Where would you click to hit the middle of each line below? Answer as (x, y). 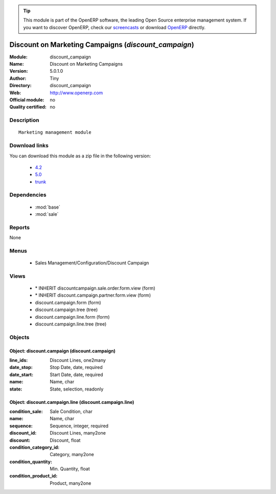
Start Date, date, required (76, 375)
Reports (20, 227)
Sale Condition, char (71, 411)
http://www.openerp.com (76, 93)
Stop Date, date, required (76, 367)
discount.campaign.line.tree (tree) (71, 324)
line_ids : (19, 360)
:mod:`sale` (47, 214)
